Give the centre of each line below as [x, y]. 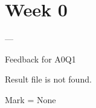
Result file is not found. [48, 79]
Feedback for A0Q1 [40, 59]
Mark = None [30, 99]
